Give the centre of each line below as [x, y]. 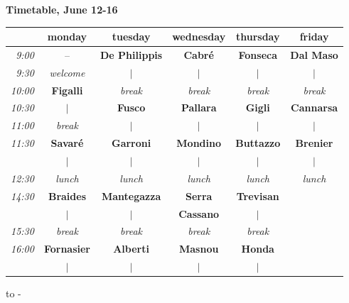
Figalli [67, 90]
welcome [67, 72]
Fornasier [67, 249]
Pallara [199, 108]
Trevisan [258, 195]
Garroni [131, 143]
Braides [67, 195]
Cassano [199, 213]
